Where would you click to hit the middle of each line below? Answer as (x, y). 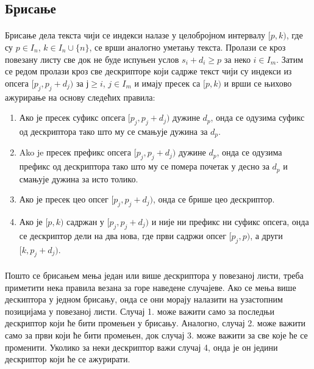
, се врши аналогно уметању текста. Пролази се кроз (187, 47)
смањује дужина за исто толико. (79, 178)
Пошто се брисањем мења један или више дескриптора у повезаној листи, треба (154, 275)
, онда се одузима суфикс (258, 117)
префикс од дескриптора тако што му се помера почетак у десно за (144, 166)
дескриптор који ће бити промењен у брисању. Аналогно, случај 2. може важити (155, 323)
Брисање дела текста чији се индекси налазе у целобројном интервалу (135, 35)
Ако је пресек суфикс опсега (72, 117)
